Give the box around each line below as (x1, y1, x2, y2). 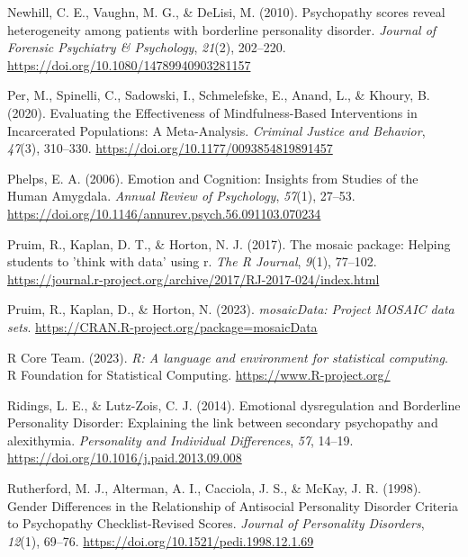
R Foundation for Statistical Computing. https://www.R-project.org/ (7, 365, 391, 384)
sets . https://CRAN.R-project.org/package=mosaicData (7, 317, 318, 336)
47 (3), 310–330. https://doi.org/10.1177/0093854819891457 (7, 139, 333, 157)
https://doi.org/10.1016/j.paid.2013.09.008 (7, 448, 242, 467)
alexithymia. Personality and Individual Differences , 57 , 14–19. (7, 430, 354, 449)
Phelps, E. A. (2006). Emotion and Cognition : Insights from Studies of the (7, 168, 418, 187)
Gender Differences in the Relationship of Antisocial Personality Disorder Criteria (7, 496, 458, 515)
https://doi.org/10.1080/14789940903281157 (7, 55, 251, 74)
